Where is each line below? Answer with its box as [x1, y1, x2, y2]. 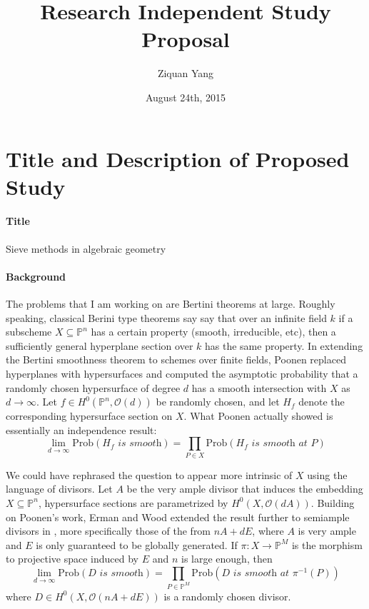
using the [307, 467, 348, 482]
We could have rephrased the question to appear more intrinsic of [6, 467, 293, 482]
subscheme [6, 324, 52, 339]
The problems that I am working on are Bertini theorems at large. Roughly [6, 296, 335, 311]
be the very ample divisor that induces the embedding [126, 481, 363, 496]
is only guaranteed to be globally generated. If [36, 537, 238, 552]
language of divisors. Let [6, 481, 113, 496]
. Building [310, 495, 355, 510]
